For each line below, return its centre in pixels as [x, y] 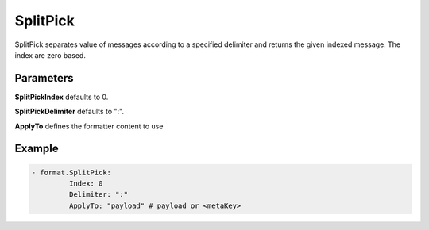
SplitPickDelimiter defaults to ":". [70, 112]
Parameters [44, 78]
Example [37, 149]
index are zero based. [50, 55]
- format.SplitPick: [71, 172]
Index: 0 [86, 184]
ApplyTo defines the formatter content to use [89, 126]
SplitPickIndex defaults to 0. [62, 97]
